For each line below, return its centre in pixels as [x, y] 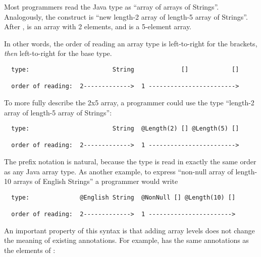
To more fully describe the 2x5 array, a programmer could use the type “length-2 [129, 102]
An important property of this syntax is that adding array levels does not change [129, 230]
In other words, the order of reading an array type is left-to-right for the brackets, [131, 43]
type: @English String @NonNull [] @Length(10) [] [123, 197]
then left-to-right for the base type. [58, 53]
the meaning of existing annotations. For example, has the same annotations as [126, 240]
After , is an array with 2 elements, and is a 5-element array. [98, 26]
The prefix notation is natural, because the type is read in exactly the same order [130, 162]
